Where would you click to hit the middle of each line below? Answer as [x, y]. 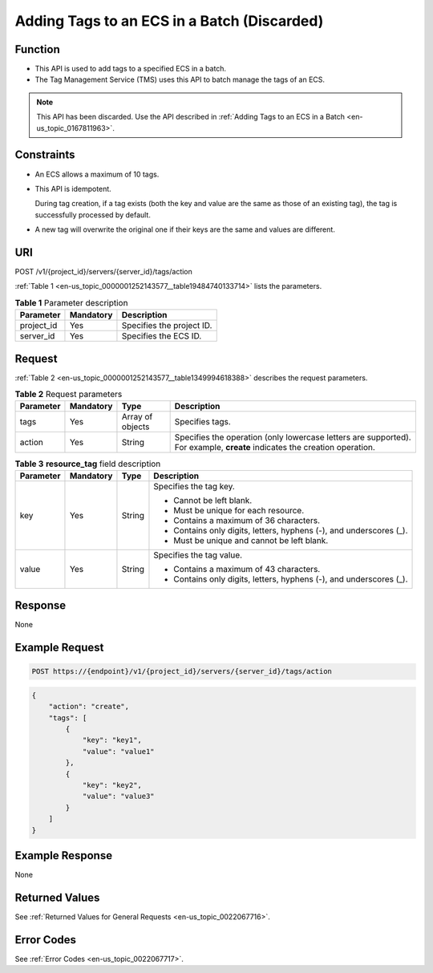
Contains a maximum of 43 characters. [247, 569]
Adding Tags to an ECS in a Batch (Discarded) [169, 21]
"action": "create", [89, 707]
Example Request [59, 648]
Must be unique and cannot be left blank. [251, 540]
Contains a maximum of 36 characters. [247, 520]
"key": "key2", [112, 785]
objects [136, 427]
